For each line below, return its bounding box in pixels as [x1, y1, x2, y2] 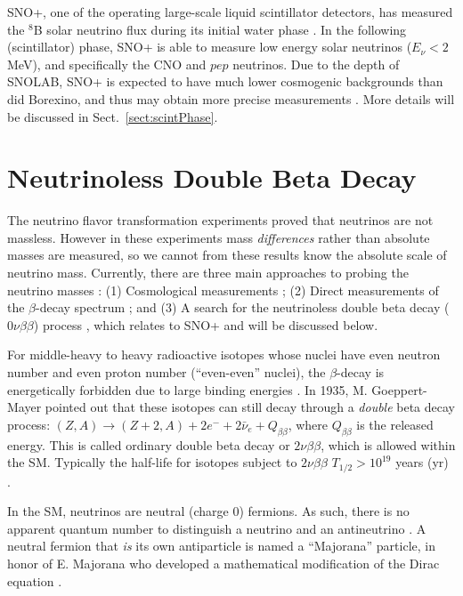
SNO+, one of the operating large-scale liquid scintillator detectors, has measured [7, 3, 453, 20]
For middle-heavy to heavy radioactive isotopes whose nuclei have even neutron [7, 345, 441, 364]
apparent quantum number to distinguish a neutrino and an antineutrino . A [7, 519, 426, 537]
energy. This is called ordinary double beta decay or [7, 435, 290, 454]
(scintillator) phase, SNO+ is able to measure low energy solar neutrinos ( [7, 37, 412, 56]
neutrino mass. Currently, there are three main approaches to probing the [7, 263, 409, 282]
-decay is [337, 363, 385, 382]
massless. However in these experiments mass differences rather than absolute [7, 228, 430, 246]
